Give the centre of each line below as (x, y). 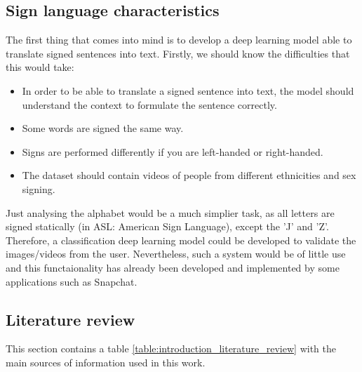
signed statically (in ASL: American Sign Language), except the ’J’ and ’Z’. (167, 226)
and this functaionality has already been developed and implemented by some (173, 267)
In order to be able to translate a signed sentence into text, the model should (188, 90)
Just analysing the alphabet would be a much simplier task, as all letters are (170, 212)
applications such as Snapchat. (72, 281)
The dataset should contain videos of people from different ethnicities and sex (189, 175)
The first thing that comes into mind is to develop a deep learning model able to (179, 40)
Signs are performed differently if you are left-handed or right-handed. (173, 151)
